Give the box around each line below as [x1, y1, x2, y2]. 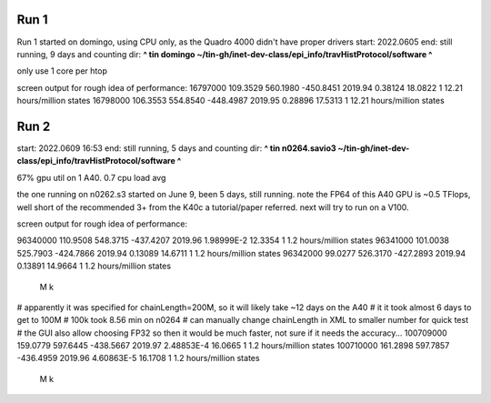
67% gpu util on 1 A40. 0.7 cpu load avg [16, 172, 166, 183]
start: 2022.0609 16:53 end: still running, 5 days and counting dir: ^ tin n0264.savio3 [16, 142, 336, 154]
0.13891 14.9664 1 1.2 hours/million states [16, 260, 172, 272]
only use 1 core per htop [16, 65, 108, 76]
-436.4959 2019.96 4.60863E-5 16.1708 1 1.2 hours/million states [16, 353, 260, 364]
